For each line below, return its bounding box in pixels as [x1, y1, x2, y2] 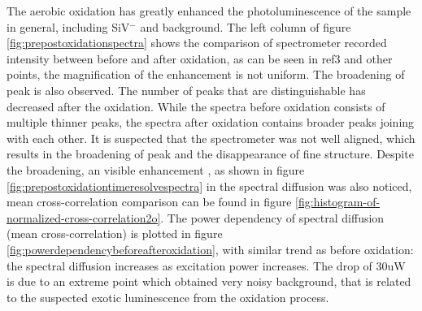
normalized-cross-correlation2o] [7, 209, 161, 226]
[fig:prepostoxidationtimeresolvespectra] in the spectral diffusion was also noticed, [7, 177, 412, 194]
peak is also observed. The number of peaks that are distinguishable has [7, 81, 366, 98]
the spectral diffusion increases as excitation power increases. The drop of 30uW [7, 257, 406, 274]
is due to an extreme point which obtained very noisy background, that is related [7, 273, 411, 290]
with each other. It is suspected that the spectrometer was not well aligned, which [7, 129, 415, 146]
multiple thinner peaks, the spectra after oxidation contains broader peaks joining [7, 114, 415, 131]
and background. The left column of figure [140, 18, 351, 35]
